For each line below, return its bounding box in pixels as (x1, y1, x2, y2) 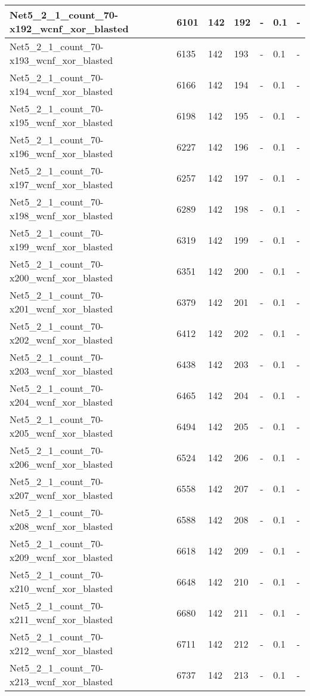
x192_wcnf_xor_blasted (10, 22, 129, 35)
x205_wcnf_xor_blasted (10, 426, 113, 440)
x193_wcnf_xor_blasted (10, 53, 113, 67)
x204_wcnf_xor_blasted (10, 395, 113, 409)
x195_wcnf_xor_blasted (10, 115, 113, 129)
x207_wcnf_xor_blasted (10, 488, 113, 502)
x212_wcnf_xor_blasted (10, 643, 113, 657)
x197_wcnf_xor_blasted (10, 177, 113, 191)
